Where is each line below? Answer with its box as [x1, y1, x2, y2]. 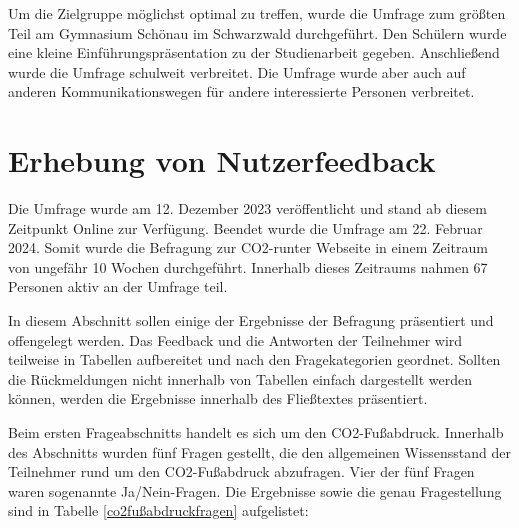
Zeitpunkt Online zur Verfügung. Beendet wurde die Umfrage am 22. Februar [8, 217, 483, 238]
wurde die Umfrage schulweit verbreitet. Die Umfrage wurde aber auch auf [8, 61, 466, 82]
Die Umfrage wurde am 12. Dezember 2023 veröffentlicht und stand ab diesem [8, 198, 487, 219]
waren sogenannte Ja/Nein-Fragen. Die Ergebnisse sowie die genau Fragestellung [8, 480, 502, 501]
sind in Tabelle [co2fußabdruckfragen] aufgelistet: [8, 500, 309, 521]
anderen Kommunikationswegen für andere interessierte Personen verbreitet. [8, 81, 475, 102]
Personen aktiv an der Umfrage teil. [8, 276, 228, 297]
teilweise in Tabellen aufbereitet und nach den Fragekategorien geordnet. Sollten [8, 349, 501, 370]
